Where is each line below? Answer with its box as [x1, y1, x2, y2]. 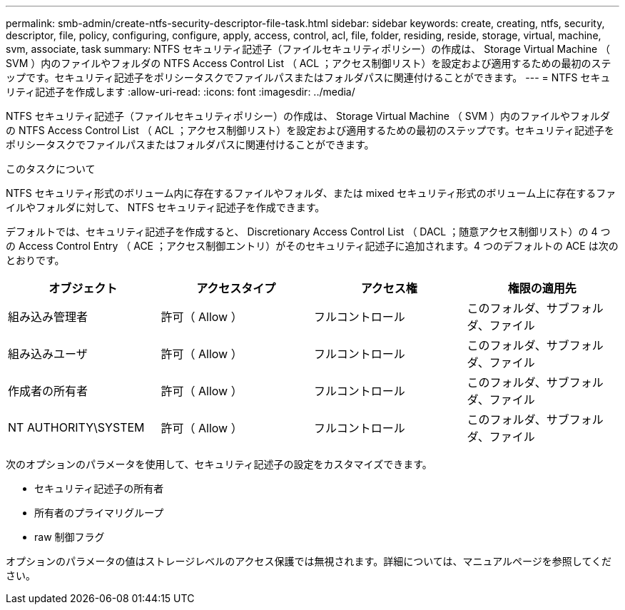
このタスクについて [6, 163, 96, 175]
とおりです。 [6, 254, 65, 266]
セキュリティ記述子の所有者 [34, 482, 164, 494]
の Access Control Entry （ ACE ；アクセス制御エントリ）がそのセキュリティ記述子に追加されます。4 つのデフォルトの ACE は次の [6, 240, 619, 252]
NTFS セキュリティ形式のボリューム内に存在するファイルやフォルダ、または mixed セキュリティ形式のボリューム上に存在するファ [6, 187, 616, 199]
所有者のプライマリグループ [34, 507, 164, 519]
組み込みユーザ [8, 347, 88, 361]
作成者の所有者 [8, 384, 88, 398]
